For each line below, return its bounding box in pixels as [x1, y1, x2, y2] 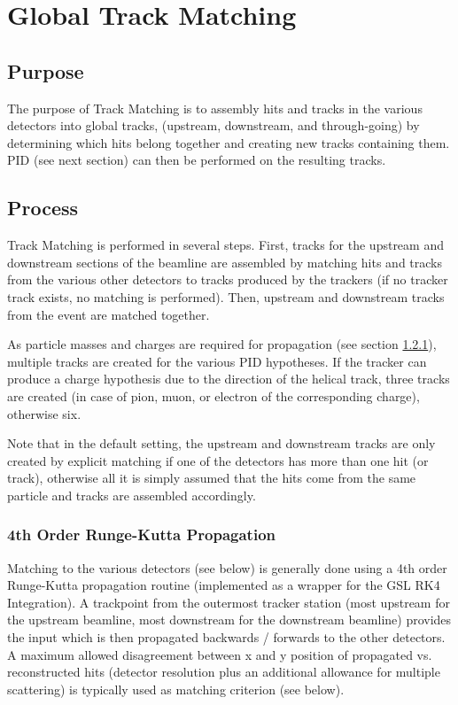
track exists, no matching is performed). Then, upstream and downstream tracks [7, 287, 445, 306]
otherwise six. [7, 404, 82, 422]
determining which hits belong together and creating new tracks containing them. [7, 133, 450, 151]
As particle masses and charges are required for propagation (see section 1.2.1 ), [7, 335, 437, 353]
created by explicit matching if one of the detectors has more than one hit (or [7, 451, 429, 469]
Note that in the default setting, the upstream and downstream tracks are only [7, 434, 436, 453]
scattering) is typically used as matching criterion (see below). [7, 679, 345, 698]
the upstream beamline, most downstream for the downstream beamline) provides [7, 610, 452, 629]
